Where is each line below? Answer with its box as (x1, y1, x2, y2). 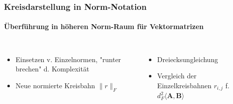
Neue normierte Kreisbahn (15, 80, 95, 90)
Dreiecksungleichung (157, 54, 218, 64)
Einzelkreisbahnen (157, 80, 212, 90)
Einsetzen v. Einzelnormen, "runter (15, 54, 121, 64)
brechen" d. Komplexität (15, 64, 89, 74)
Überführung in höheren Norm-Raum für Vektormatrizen (4, 21, 204, 32)
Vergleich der (157, 70, 197, 81)
